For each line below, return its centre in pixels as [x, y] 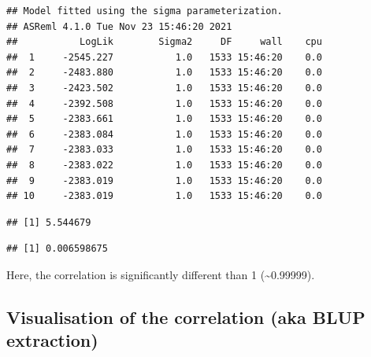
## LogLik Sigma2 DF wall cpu [164, 42]
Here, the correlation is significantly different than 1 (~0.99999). [161, 274]
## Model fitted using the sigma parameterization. [145, 11]
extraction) [52, 340]
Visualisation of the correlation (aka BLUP [186, 317]
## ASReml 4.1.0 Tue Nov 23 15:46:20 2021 [119, 26]
